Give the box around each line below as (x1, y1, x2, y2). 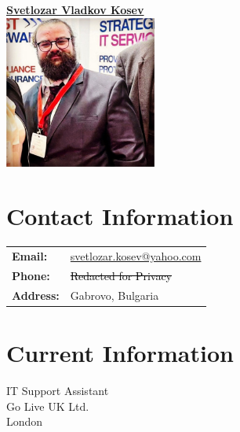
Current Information (6, 337, 234, 368)
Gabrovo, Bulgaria (70, 286, 159, 303)
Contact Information (6, 200, 234, 232)
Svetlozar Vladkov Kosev (6, 2, 144, 17)
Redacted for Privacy (70, 267, 173, 283)
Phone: (12, 267, 50, 283)
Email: (12, 248, 48, 264)
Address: (12, 286, 60, 303)
